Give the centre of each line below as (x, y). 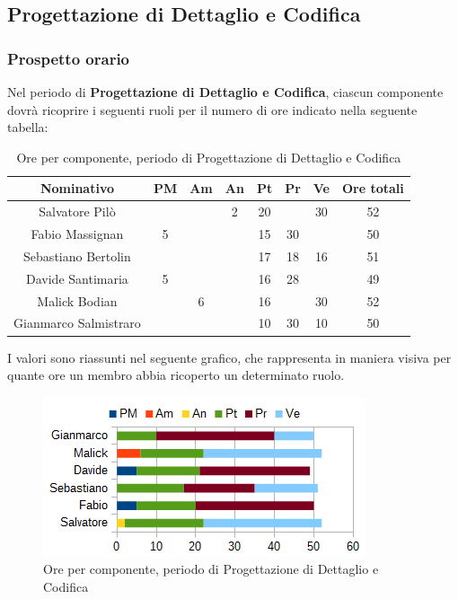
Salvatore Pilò (77, 211)
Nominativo (77, 188)
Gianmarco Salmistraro (77, 323)
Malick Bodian (77, 300)
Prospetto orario (69, 58)
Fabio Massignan (77, 234)
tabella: (28, 127)
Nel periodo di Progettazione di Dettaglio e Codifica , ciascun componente (225, 92)
